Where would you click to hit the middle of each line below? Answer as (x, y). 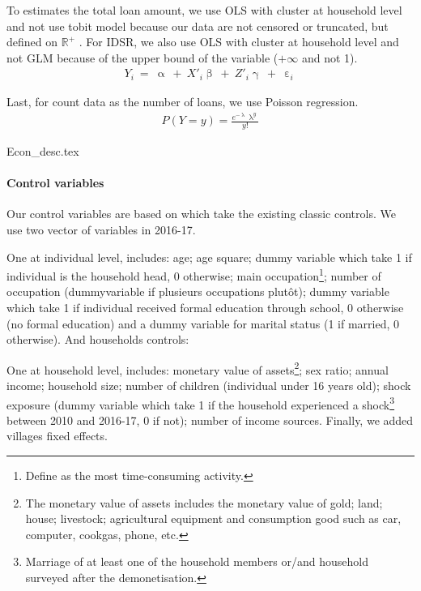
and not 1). (330, 57)
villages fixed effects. (57, 436)
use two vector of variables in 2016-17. (101, 229)
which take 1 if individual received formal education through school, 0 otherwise (205, 307)
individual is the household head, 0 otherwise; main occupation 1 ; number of (194, 274)
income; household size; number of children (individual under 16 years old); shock (209, 385)
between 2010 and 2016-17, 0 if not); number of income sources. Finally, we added (210, 420)
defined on (32, 42)
